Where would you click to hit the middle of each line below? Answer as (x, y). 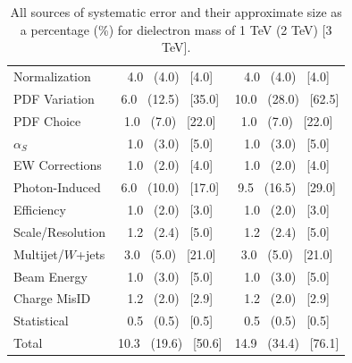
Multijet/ (39, 253)
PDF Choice (47, 120)
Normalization (52, 76)
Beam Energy (50, 276)
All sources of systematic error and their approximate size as (176, 12)
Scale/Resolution (59, 231)
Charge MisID (52, 298)
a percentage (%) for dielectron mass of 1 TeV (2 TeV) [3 (176, 29)
